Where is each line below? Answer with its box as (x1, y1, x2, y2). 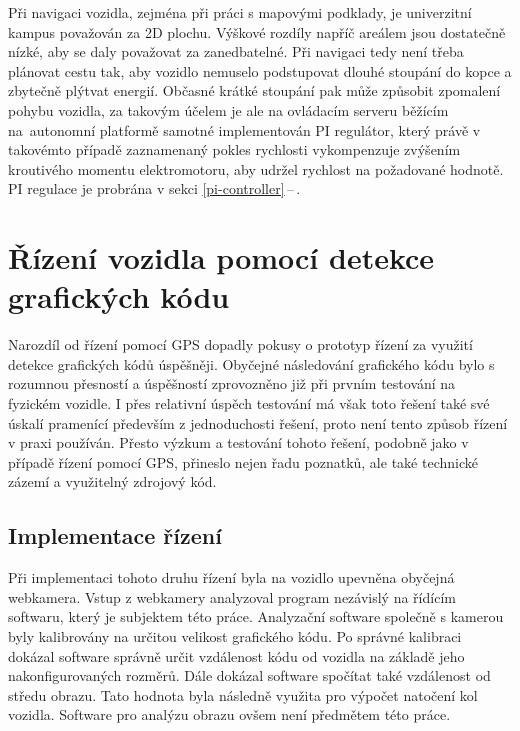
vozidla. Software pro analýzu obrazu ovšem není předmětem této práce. (8, 704, 451, 725)
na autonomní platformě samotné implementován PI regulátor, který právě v (8, 119, 481, 140)
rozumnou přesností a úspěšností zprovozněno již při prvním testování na (8, 373, 456, 394)
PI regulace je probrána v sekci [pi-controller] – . (8, 178, 301, 199)
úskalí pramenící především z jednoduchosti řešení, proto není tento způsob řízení (8, 412, 508, 433)
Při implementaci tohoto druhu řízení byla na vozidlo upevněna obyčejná (8, 567, 455, 588)
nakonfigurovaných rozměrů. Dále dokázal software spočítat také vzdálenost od (8, 665, 491, 686)
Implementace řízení (8, 520, 222, 551)
